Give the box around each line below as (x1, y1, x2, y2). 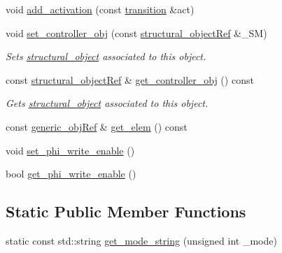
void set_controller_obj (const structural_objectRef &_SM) (6, 25, 267, 40)
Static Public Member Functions (6, 201, 246, 222)
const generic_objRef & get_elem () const (6, 119, 188, 133)
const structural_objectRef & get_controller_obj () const (6, 72, 254, 87)
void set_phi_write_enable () (6, 143, 135, 157)
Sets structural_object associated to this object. (6, 49, 206, 64)
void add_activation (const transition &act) (6, 2, 195, 16)
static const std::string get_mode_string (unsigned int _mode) (6, 233, 277, 247)
